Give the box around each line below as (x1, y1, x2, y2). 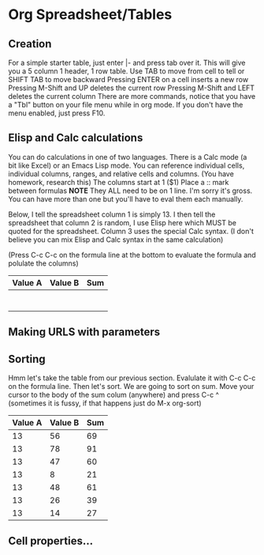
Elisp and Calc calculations (8, 131, 143, 145)
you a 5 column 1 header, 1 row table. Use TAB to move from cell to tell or (8, 66, 245, 76)
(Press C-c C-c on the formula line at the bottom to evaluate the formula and (8, 250, 256, 259)
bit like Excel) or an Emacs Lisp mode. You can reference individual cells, (8, 160, 245, 170)
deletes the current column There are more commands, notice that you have (8, 92, 256, 100)
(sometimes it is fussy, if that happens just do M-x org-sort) (8, 398, 203, 408)
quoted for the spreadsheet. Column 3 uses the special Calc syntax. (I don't (8, 226, 255, 236)
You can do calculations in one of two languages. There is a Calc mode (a (8, 152, 247, 161)
